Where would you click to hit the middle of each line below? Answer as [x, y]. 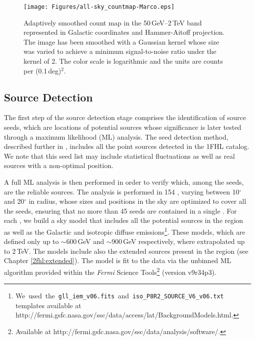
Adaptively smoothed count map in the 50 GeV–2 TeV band [113, 22]
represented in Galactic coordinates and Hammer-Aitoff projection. [124, 32]
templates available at [48, 305]
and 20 [14, 201]
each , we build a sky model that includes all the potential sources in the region [124, 220]
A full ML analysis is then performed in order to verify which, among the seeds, [124, 182]
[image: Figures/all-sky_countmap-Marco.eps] [99, 7]
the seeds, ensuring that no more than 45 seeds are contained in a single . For [120, 210]
